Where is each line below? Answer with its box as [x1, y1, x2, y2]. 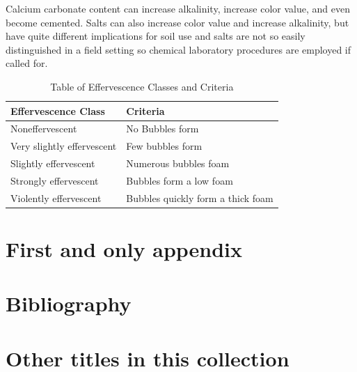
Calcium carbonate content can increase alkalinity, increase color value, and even [6, 1, 350, 15]
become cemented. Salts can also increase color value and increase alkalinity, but [6, 15, 349, 29]
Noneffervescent [10, 121, 77, 136]
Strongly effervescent [10, 173, 99, 187]
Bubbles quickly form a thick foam [126, 190, 273, 205]
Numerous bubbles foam [126, 156, 230, 171]
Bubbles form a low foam [126, 173, 233, 187]
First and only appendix [6, 235, 243, 263]
